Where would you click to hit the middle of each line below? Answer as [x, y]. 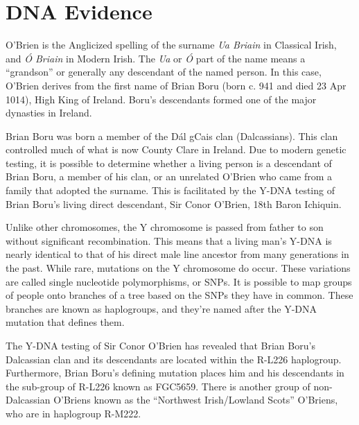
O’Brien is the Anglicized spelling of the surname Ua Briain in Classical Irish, [171, 45]
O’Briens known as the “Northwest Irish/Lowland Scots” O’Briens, [196, 400]
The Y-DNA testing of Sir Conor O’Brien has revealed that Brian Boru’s [160, 345]
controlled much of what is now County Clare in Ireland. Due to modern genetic [176, 149]
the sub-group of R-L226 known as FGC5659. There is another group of [158, 386]
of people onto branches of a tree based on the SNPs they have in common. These [179, 295]
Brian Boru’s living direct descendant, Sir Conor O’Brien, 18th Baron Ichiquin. [174, 203]
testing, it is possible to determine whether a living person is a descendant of [169, 163]
